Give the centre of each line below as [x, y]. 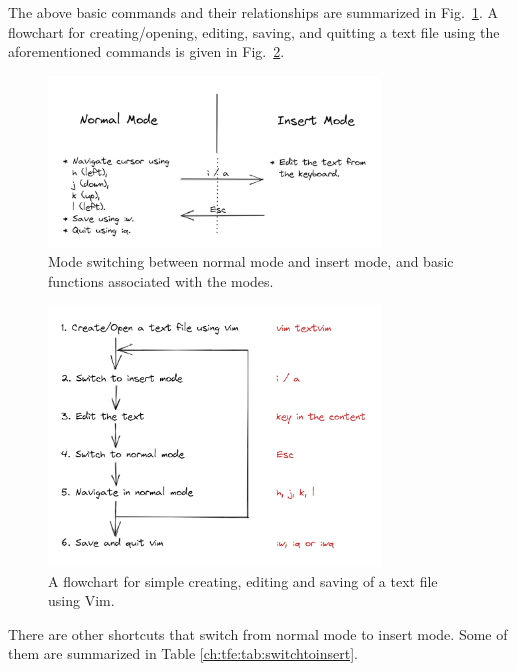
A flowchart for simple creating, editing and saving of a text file [243, 580]
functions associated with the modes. [161, 280]
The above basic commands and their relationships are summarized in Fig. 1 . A [253, 12]
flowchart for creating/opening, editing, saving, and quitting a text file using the [254, 31]
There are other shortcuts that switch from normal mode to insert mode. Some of [258, 633]
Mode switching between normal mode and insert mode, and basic [251, 261]
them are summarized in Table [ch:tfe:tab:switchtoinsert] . [183, 653]
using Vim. [81, 600]
